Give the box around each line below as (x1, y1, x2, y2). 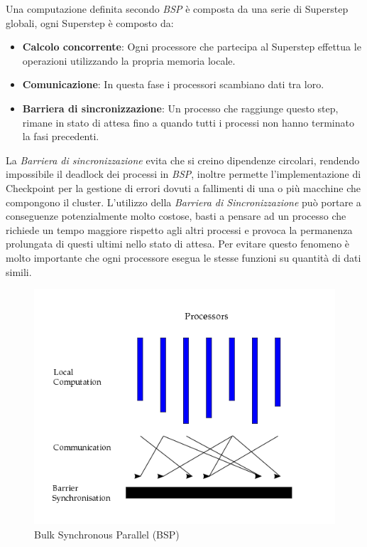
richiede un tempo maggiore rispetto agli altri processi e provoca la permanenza (6, 222, 353, 237)
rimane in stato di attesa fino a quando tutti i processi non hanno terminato (22, 115, 354, 129)
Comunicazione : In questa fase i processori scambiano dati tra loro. (22, 77, 324, 92)
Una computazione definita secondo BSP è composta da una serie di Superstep (6, 1, 349, 16)
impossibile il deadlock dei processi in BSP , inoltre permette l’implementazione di (6, 166, 361, 181)
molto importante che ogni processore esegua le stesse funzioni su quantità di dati (6, 250, 361, 265)
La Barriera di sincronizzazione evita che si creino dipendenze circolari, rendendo (6, 152, 360, 167)
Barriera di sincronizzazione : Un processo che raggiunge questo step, (22, 100, 339, 115)
